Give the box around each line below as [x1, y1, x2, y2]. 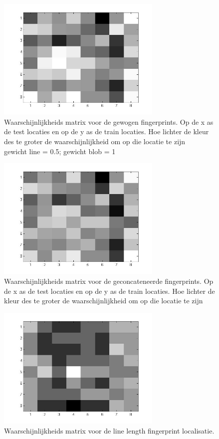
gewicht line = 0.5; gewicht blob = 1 [4, 146, 116, 156]
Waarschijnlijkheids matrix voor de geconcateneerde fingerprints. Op [4, 275, 214, 286]
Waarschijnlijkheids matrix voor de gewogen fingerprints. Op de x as [4, 116, 214, 127]
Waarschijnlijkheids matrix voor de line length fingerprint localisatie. [4, 425, 215, 436]
